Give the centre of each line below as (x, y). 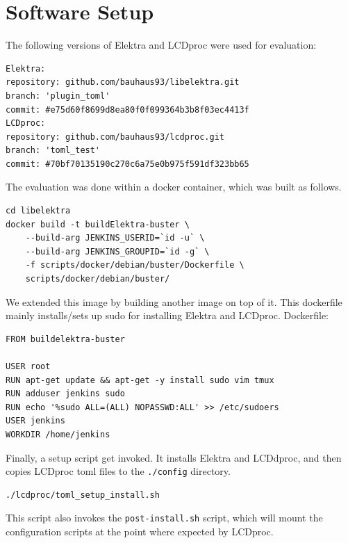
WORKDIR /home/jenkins (58, 434)
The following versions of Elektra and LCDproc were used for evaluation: (161, 45)
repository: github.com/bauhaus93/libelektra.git (123, 82)
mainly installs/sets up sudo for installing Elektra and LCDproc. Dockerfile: (167, 315)
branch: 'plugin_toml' (58, 96)
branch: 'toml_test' (53, 151)
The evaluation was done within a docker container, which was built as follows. (174, 187)
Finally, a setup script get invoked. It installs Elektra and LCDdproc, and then (174, 457)
